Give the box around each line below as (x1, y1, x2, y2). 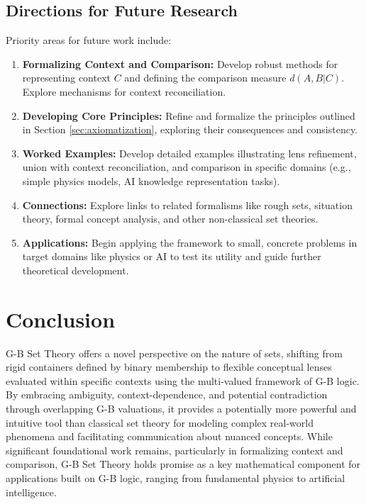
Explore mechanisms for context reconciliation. (22, 84, 226, 99)
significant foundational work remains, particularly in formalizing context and (6, 442, 343, 457)
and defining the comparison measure (124, 70, 287, 85)
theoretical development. (22, 262, 129, 277)
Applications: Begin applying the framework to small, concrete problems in (22, 235, 357, 250)
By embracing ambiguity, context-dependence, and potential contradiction (6, 387, 328, 402)
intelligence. (6, 484, 57, 499)
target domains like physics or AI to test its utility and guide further (22, 249, 321, 264)
